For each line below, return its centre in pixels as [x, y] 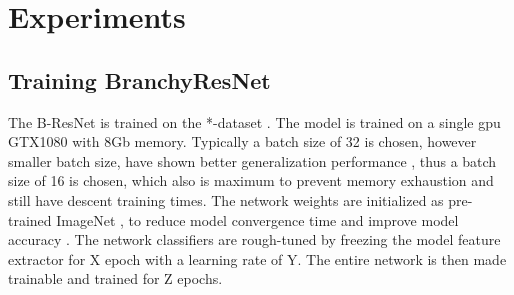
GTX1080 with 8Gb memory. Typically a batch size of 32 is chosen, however [242, 141]
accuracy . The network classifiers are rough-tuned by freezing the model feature [254, 239]
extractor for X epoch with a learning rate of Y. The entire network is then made [257, 258]
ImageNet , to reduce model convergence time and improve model [257, 219]
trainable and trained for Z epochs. [115, 278]
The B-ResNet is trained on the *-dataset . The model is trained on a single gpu [254, 121]
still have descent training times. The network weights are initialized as [226, 199]
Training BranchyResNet [139, 79]
